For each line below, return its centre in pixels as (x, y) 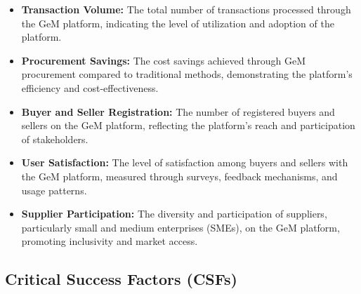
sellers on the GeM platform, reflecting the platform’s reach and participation (188, 125)
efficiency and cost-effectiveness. (90, 87)
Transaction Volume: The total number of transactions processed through (186, 9)
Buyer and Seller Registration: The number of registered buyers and (178, 111)
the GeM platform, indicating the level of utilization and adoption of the (178, 23)
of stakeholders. (55, 139)
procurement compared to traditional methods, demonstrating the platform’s (187, 74)
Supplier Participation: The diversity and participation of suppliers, (174, 214)
